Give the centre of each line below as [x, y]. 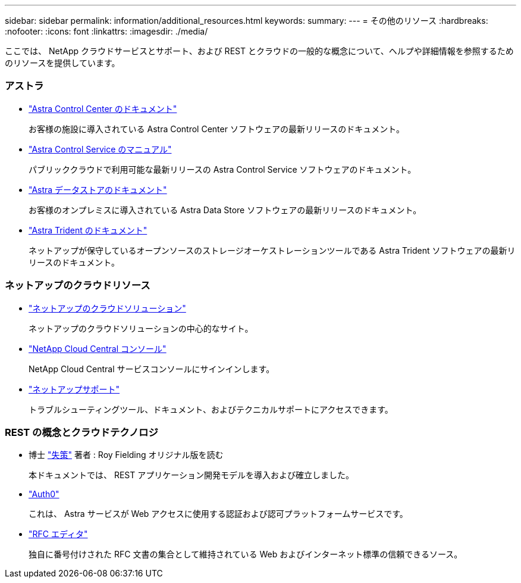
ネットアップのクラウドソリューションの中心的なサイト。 [141, 328]
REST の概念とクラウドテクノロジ [81, 432]
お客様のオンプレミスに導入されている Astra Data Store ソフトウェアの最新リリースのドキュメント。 [225, 210]
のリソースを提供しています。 [62, 63]
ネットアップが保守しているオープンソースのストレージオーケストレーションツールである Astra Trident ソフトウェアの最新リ [272, 250]
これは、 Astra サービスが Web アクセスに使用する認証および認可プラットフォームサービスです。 [218, 514]
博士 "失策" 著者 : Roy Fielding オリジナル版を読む [126, 455]
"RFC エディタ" [58, 534]
